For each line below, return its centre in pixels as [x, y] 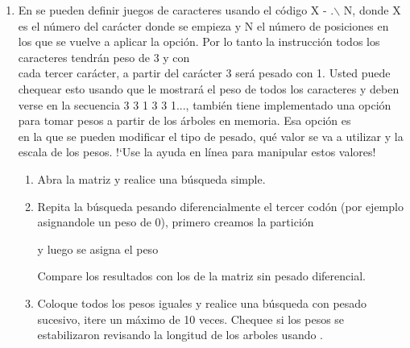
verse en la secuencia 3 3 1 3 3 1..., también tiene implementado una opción [205, 104]
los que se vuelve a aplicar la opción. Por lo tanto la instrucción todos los [199, 41]
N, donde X [372, 10]
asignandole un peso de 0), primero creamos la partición [176, 222]
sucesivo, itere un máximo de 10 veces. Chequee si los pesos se [191, 319]
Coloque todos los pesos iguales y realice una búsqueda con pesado [202, 302]
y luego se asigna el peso [98, 249]
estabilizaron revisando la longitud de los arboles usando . [180, 335]
